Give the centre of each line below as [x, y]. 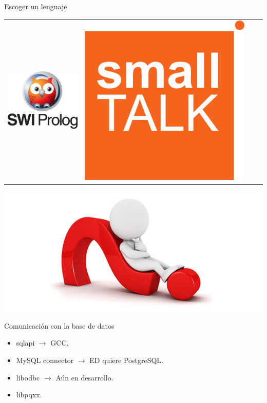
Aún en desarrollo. [84, 377]
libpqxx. [29, 395]
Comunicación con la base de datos [59, 325]
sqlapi [25, 343]
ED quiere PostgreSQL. [127, 360]
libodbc [28, 377]
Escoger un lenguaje [36, 6]
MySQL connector [45, 360]
